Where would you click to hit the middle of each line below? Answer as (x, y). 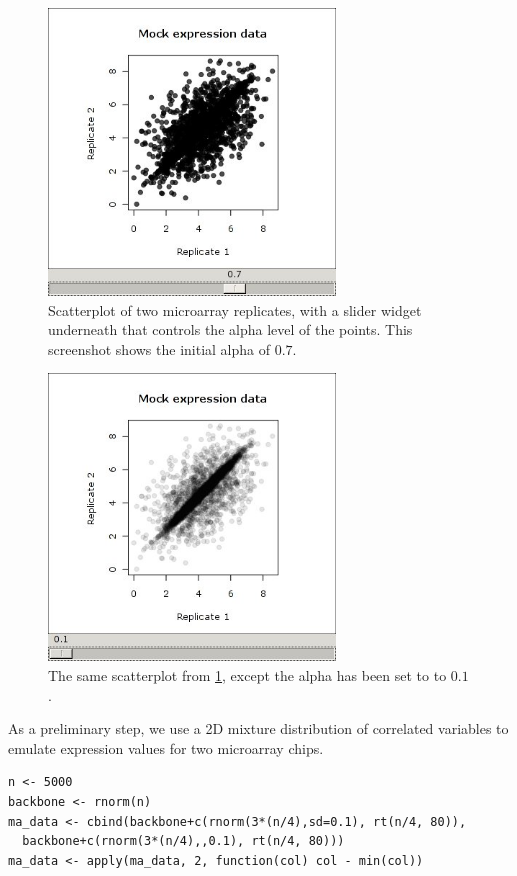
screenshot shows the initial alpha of (159, 348)
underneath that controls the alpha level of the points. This (230, 329)
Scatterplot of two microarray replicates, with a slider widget (235, 309)
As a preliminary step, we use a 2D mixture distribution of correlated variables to (258, 728)
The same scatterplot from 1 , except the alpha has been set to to (247, 674)
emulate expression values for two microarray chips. (166, 747)
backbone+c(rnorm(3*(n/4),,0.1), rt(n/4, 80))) (183, 841)
